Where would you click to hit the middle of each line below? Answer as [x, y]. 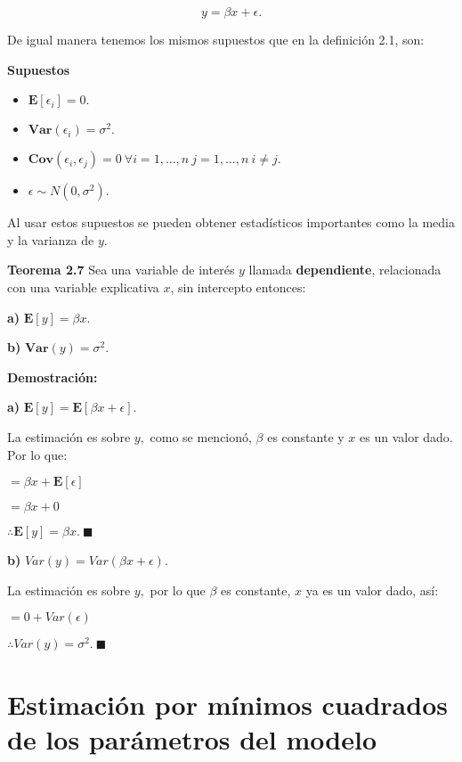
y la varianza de [51, 239]
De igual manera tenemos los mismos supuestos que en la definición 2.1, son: [216, 39]
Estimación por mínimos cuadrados [227, 704]
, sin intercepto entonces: [238, 287]
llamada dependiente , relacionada [345, 270]
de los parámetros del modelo [192, 738]
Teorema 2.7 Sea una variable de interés [121, 270]
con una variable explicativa [83, 287]
